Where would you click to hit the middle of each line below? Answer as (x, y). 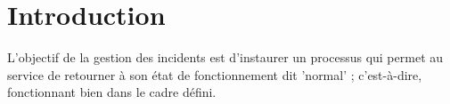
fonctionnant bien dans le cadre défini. (112, 92)
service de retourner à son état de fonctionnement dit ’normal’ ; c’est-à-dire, (215, 74)
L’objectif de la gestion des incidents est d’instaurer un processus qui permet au (225, 57)
